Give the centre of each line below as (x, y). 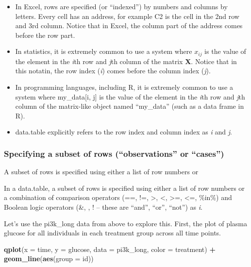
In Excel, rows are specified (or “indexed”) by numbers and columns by (121, 6)
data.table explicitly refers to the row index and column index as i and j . (124, 132)
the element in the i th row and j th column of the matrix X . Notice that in (126, 61)
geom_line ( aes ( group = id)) (49, 259)
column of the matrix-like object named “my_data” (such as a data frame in (130, 106)
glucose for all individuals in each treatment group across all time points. (112, 233)
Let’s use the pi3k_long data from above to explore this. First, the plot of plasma (126, 223)
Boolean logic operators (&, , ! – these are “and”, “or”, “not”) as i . (103, 207)
